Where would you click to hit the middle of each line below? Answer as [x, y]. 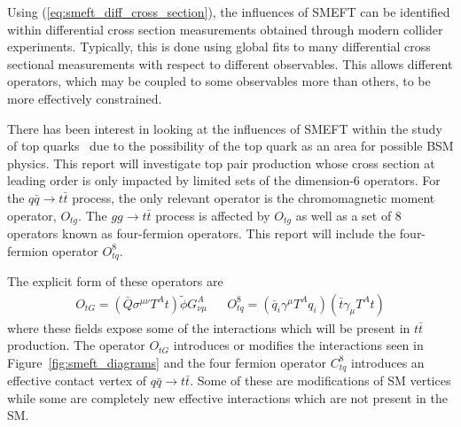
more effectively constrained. [85, 98]
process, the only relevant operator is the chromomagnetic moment [254, 197]
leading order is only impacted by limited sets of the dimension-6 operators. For [224, 180]
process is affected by [213, 215]
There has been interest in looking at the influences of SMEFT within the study [225, 128]
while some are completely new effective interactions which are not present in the [227, 397]
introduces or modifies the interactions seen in [298, 345]
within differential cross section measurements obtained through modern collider [225, 29]
